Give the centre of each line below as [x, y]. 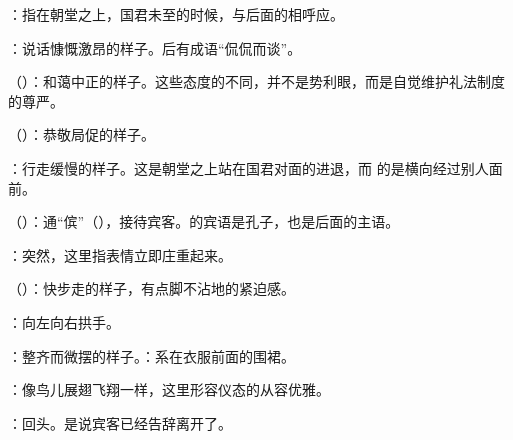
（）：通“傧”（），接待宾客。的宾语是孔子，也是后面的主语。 [204, 221]
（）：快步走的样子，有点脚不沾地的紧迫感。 [151, 288]
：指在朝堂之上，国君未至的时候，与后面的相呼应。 [176, 14]
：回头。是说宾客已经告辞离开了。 [120, 422]
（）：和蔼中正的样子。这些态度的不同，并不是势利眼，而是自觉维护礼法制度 [256, 81]
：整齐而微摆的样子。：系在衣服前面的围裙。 [151, 355]
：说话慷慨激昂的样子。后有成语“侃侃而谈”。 [155, 47]
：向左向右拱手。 [64, 321]
